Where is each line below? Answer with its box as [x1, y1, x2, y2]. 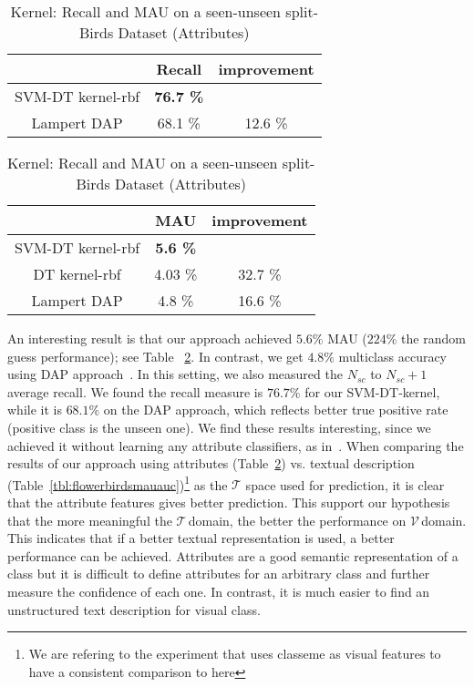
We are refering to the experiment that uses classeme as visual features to [28, 644, 441, 663]
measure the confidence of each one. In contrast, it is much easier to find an [7, 581, 430, 600]
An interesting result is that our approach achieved [7, 329, 293, 347]
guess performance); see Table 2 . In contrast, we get [7, 346, 304, 365]
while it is [7, 400, 62, 419]
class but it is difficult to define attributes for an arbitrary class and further [7, 564, 430, 583]
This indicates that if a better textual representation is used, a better [7, 528, 395, 548]
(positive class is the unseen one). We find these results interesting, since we [7, 417, 431, 436]
